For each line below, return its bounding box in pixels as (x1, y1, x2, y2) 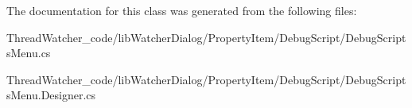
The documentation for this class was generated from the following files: (6, 2, 357, 18)
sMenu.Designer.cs (6, 87, 96, 103)
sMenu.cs (6, 44, 51, 61)
